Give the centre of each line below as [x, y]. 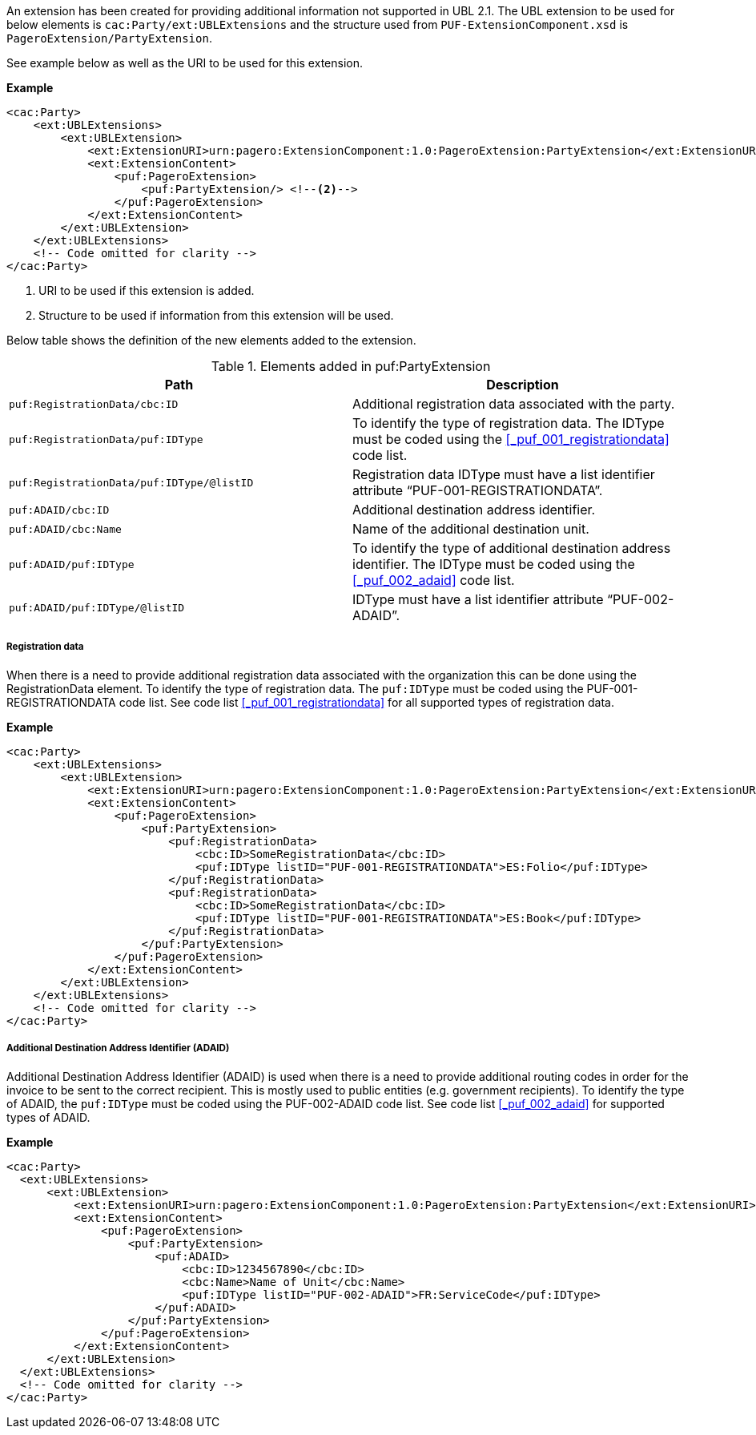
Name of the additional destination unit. [471, 529]
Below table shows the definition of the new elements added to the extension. [211, 340]
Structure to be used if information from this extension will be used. [216, 315]
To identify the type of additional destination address [512, 548]
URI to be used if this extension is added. [147, 290]
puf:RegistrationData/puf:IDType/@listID [131, 482]
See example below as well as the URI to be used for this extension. [185, 63]
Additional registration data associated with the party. [514, 404]
